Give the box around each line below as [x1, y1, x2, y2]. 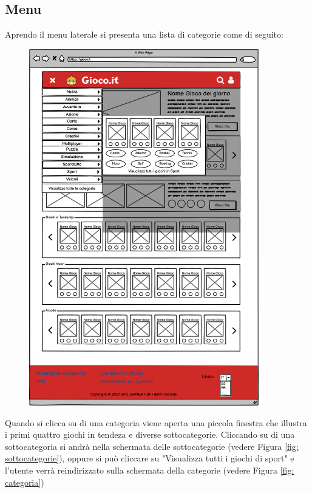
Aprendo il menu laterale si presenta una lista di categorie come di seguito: [5, 28, 283, 41]
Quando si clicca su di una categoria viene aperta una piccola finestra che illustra [5, 416, 307, 429]
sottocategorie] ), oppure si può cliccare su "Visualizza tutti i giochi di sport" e [5, 452, 294, 464]
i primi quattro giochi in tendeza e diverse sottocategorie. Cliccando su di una [5, 428, 295, 441]
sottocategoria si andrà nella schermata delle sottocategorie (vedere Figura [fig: [5, 440, 299, 452]
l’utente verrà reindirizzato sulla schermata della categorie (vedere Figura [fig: [5, 464, 294, 477]
